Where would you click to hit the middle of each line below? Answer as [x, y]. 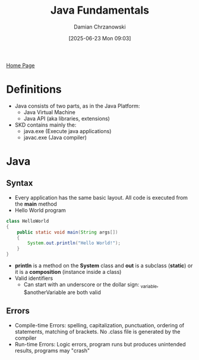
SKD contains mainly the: [45, 125]
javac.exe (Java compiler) [55, 137]
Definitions [34, 89]
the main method [36, 204]
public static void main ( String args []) [67, 232]
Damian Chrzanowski [100, 27]
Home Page [20, 65]
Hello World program [40, 210]
